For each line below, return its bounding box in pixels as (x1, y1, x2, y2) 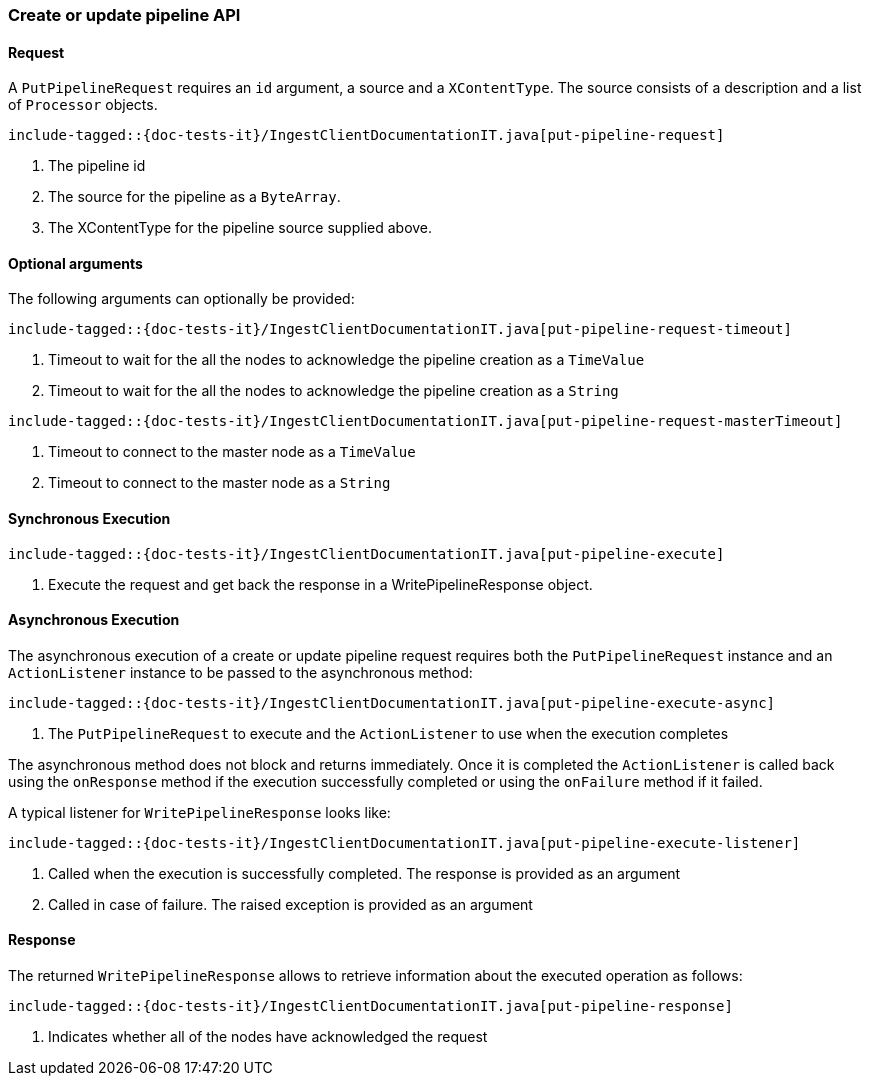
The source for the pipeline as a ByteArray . (48, 188, 341, 206)
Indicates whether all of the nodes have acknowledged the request (48, 1028, 488, 1046)
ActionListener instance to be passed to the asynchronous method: (8, 663, 473, 681)
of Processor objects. (8, 96, 158, 114)
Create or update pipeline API (8, 5, 241, 25)
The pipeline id (48, 157, 146, 175)
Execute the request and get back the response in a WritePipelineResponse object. (48, 575, 593, 593)
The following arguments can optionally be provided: (8, 290, 355, 308)
